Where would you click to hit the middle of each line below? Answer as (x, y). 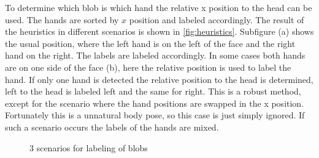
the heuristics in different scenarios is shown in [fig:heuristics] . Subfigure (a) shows (159, 31)
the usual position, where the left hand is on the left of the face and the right (150, 43)
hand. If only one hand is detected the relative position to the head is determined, (159, 79)
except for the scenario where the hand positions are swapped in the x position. (155, 103)
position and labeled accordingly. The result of (217, 19)
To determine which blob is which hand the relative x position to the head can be (159, 7)
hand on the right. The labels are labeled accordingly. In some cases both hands (155, 55)
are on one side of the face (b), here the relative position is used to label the (148, 67)
